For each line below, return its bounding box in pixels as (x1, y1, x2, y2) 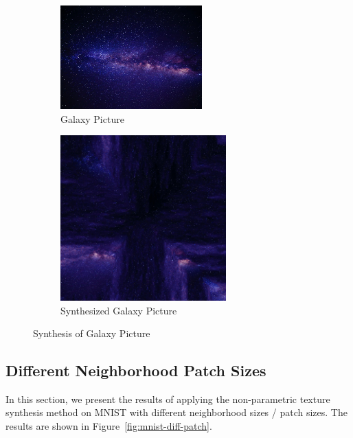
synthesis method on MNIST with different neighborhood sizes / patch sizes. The (5, 405, 348, 419)
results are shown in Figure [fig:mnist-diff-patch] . (5, 419, 212, 433)
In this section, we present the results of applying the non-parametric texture (5, 391, 330, 406)
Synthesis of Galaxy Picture (33, 326, 150, 341)
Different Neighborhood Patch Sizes (5, 360, 266, 381)
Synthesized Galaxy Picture (60, 303, 177, 317)
